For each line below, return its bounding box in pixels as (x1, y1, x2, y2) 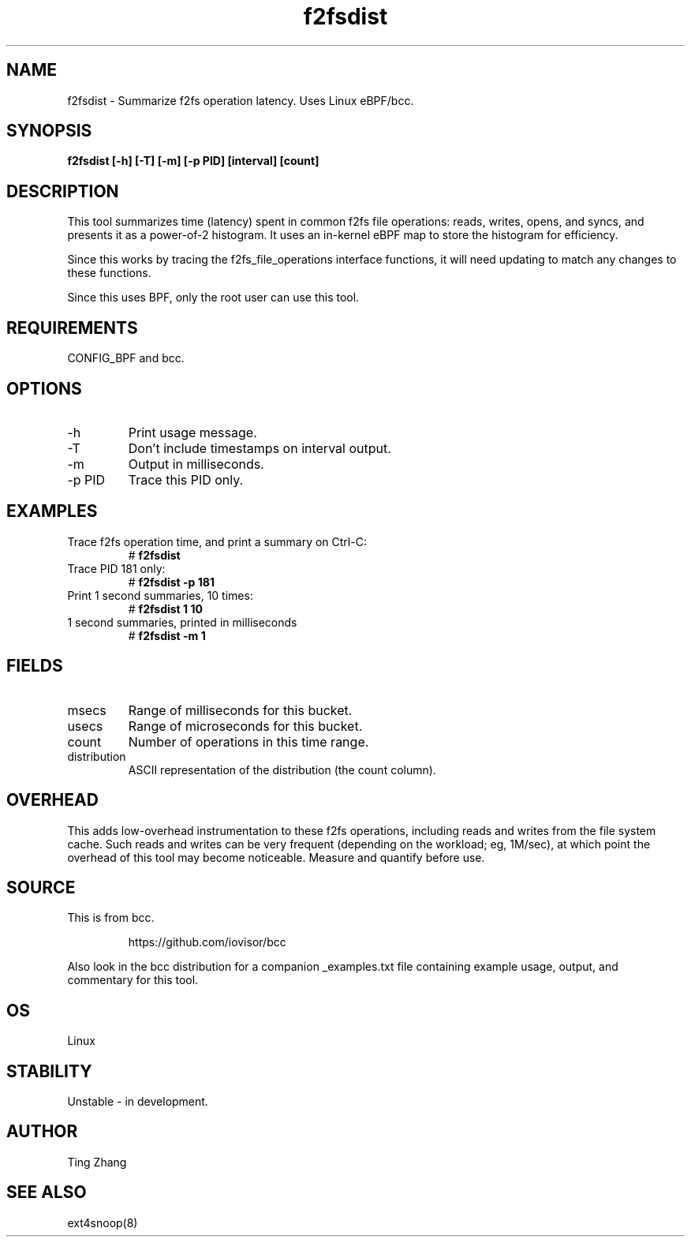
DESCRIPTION (6, 181, 119, 201)
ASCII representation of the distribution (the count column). (128, 762, 436, 777)
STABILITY (6, 1061, 92, 1081)
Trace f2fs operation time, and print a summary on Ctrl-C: (67, 534, 367, 548)
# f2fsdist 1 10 (128, 601, 203, 616)
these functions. (67, 266, 151, 280)
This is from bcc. (67, 911, 155, 925)
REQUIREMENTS (6, 317, 138, 338)
